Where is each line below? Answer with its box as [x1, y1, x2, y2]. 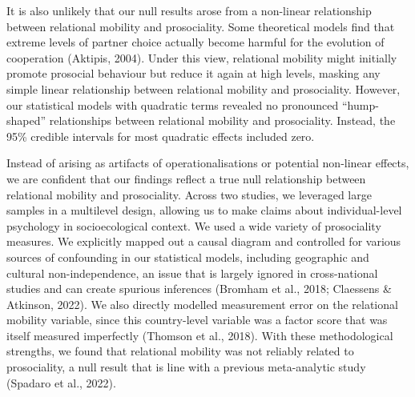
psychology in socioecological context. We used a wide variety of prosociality [6, 217, 381, 234]
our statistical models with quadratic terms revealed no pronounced [6, 96, 339, 113]
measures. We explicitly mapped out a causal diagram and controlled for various [6, 233, 401, 250]
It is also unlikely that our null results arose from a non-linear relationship [6, 2, 372, 18]
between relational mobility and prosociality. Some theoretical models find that [6, 18, 395, 34]
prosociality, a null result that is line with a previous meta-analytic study [6, 359, 366, 375]
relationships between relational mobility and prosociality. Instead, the [49, 112, 396, 129]
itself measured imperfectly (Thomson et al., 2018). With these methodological [6, 327, 393, 343]
